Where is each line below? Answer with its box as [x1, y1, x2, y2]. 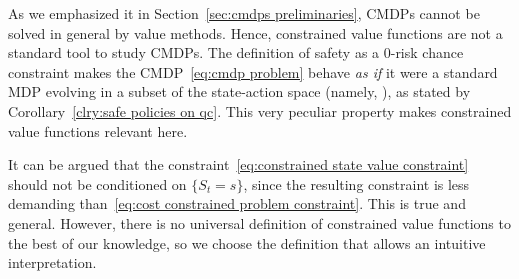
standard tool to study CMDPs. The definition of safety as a [8, 42, 380, 63]
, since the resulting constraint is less [243, 173, 470, 194]
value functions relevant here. [8, 120, 188, 141]
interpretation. [8, 252, 97, 273]
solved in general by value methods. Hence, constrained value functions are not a [8, 22, 503, 43]
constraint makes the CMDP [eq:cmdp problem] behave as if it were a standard [8, 61, 498, 82]
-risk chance [390, 42, 464, 63]
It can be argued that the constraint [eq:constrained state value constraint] [8, 154, 469, 175]
